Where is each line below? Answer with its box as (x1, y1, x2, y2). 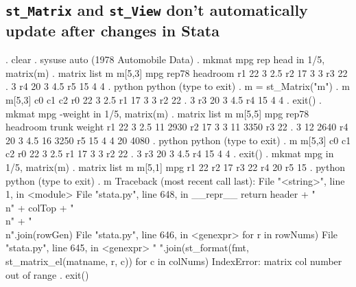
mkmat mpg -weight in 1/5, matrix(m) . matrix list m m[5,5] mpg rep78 (5, 106, 309, 120)
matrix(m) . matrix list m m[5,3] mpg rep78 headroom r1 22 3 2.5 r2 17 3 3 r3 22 (5, 65, 348, 80)
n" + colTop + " (5, 200, 74, 214)
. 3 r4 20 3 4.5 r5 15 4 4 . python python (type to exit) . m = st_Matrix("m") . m (5, 79, 350, 93)
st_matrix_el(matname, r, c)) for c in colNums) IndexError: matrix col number (5, 254, 342, 268)
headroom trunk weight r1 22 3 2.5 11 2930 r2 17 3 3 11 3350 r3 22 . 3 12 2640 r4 (5, 119, 348, 134)
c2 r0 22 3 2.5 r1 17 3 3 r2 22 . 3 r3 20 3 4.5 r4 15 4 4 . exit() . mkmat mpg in (5, 146, 334, 161)
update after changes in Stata (5, 20, 219, 41)
